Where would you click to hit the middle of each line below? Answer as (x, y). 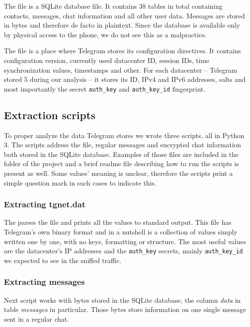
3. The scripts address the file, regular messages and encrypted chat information (123, 145)
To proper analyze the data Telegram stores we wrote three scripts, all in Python (124, 135)
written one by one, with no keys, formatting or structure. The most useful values (125, 241)
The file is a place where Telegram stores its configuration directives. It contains (123, 51)
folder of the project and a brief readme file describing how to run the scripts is (121, 163)
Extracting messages (44, 282)
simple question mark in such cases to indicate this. (80, 182)
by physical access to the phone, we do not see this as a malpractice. (105, 34)
